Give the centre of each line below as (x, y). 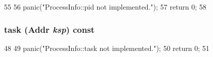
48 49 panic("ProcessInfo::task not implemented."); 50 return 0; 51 (107, 48)
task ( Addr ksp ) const (49, 29)
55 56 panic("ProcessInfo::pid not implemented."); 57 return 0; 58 (105, 7)
